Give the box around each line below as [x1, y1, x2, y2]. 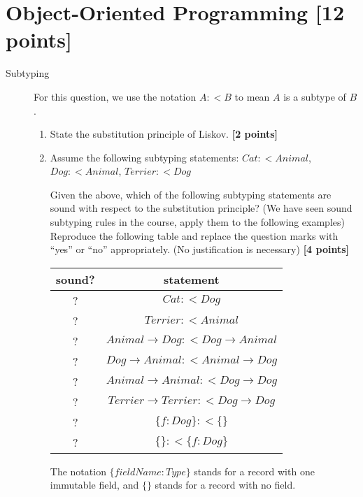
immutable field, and [50, 477, 139, 492]
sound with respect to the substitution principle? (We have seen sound [50, 201, 353, 215]
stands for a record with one [194, 463, 315, 478]
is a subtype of [283, 89, 346, 103]
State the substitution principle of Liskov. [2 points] [50, 127, 278, 141]
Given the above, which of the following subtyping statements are [50, 187, 332, 201]
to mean [234, 89, 270, 103]
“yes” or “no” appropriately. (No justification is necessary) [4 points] [50, 242, 349, 257]
